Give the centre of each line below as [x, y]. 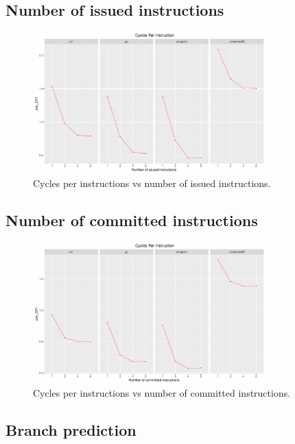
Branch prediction [71, 430]
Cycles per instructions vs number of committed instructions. [162, 393]
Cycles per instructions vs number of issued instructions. [152, 183]
